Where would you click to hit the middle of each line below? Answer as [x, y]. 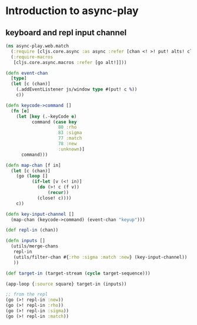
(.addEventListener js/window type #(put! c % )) [77, 89]
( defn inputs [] [25, 241]
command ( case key [54, 122]
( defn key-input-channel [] [40, 214]
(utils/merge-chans [35, 246]
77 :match [70, 138]
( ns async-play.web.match [37, 46]
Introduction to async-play [72, 11]
